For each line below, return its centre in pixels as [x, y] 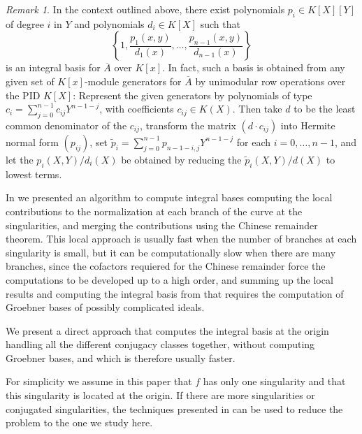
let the [20, 159]
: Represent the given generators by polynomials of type [193, 95]
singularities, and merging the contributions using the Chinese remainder [162, 225]
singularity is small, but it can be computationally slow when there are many [171, 252]
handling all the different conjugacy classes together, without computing [160, 344]
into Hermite [308, 125]
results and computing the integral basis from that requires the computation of [175, 293]
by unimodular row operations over [270, 81]
